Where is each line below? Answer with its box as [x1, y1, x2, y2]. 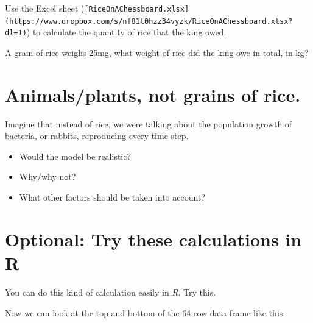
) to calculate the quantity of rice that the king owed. [26, 26, 227, 38]
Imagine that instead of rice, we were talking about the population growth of [5, 117, 292, 130]
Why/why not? [19, 170, 76, 183]
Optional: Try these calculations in [5, 226, 302, 251]
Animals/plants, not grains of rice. [5, 82, 301, 107]
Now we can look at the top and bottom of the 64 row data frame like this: [5, 306, 286, 319]
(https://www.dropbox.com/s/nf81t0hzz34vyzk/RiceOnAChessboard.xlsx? [5, 16, 293, 26]
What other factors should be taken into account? [19, 191, 205, 204]
